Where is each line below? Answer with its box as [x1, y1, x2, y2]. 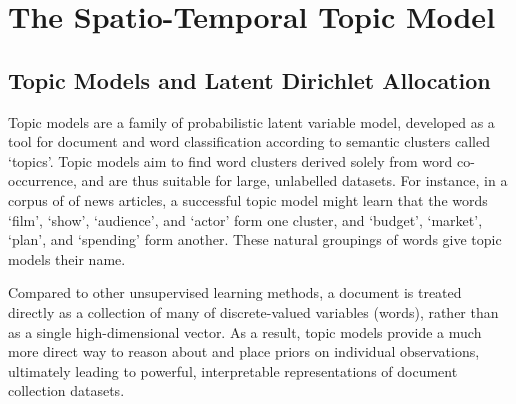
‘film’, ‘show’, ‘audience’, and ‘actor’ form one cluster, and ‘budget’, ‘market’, [8, 209, 483, 230]
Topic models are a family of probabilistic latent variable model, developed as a [8, 111, 495, 132]
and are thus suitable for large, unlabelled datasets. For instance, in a [81, 170, 508, 191]
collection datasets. [8, 380, 125, 401]
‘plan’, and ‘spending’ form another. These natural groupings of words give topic [8, 229, 502, 250]
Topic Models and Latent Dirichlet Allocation [8, 64, 491, 95]
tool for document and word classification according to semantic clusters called [8, 131, 490, 152]
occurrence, [8, 170, 77, 191]
